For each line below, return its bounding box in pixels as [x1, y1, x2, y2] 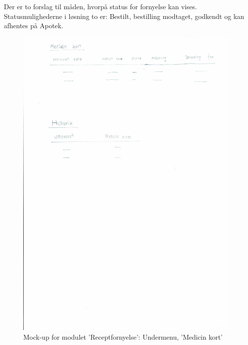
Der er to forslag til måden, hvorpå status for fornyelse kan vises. [4, 1, 197, 11]
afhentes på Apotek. [4, 20, 63, 31]
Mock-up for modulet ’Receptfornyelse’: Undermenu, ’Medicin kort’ [23, 331, 223, 342]
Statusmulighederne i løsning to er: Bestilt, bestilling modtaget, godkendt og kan [4, 11, 245, 21]
